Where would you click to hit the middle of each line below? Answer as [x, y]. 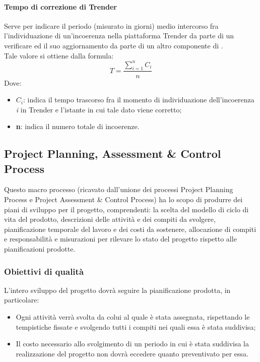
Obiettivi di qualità [44, 271]
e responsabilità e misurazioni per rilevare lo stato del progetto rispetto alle [120, 239]
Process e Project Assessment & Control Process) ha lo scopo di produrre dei [123, 199]
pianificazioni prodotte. [40, 249]
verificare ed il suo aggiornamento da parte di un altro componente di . [114, 45]
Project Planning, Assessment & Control [113, 154]
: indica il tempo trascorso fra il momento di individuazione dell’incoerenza [139, 100]
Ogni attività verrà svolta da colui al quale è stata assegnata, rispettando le [133, 317]
